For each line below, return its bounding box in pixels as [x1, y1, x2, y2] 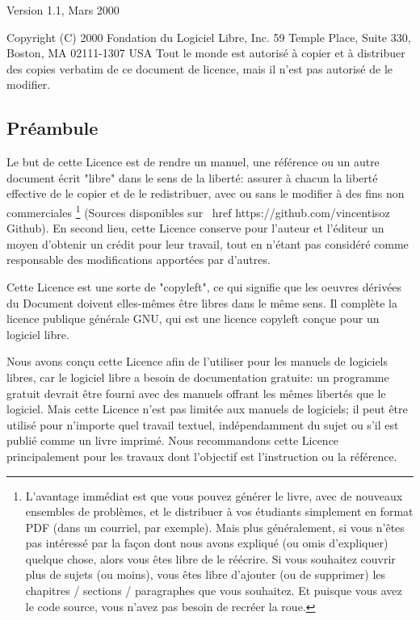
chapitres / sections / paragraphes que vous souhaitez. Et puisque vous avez [25, 582, 402, 599]
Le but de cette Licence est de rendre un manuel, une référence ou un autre [6, 153, 380, 170]
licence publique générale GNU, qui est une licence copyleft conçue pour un [6, 310, 380, 327]
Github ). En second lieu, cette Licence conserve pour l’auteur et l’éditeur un [6, 220, 384, 237]
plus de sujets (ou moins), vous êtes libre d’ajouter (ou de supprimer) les [25, 566, 386, 583]
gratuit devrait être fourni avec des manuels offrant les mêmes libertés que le [6, 384, 386, 401]
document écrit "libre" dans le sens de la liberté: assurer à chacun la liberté [6, 169, 378, 186]
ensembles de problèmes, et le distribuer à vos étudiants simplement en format [25, 503, 414, 520]
